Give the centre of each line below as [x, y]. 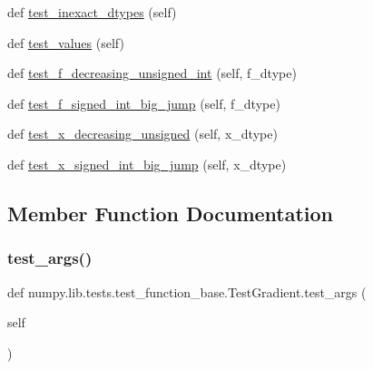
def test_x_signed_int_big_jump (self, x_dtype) [147, 164]
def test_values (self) [66, 42]
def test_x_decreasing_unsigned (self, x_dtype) [142, 134]
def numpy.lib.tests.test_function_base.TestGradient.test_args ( [187, 291]
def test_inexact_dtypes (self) [92, 12]
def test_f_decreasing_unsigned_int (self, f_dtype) [152, 73]
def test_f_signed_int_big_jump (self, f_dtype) [144, 103]
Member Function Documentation [171, 213]
